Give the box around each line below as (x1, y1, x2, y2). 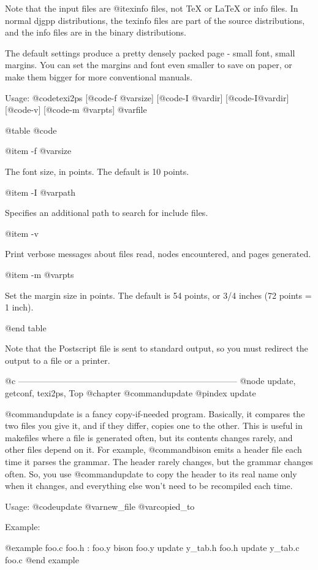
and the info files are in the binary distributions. (5, 26, 186, 39)
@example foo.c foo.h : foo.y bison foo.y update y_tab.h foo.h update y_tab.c (5, 541, 300, 553)
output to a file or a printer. (5, 353, 110, 366)
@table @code (5, 123, 57, 136)
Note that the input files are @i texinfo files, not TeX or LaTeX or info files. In (5, 2, 298, 14)
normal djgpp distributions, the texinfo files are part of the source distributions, (5, 13, 305, 26)
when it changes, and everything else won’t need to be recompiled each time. (5, 479, 293, 492)
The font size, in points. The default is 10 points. (5, 164, 189, 177)
